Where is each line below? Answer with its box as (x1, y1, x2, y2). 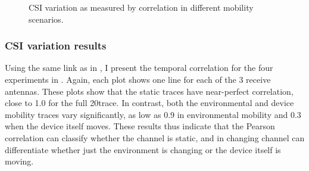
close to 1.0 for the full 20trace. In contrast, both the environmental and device (5, 97, 294, 109)
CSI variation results (5, 38, 107, 53)
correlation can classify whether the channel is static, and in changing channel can (5, 131, 305, 144)
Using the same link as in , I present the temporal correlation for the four (5, 61, 273, 74)
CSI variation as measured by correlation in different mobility (29, 1, 254, 13)
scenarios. (29, 13, 64, 25)
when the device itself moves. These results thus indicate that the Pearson (5, 120, 275, 132)
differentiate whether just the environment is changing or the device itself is (5, 143, 281, 156)
